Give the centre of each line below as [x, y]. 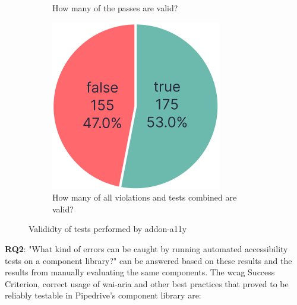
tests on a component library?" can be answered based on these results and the [148, 260]
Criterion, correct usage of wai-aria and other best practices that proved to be [147, 283]
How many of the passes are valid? [115, 8]
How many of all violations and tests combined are [145, 197]
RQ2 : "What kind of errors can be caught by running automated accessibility [146, 248]
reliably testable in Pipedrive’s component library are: [103, 295]
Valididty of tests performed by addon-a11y [108, 229]
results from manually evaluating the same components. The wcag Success [140, 272]
